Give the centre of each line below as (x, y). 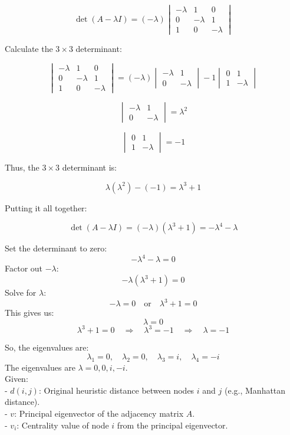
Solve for (21, 292)
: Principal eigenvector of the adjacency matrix (99, 413)
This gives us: (29, 313)
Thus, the (22, 167)
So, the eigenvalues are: (47, 347)
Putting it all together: (46, 207)
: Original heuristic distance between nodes (116, 390)
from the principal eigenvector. (172, 425)
